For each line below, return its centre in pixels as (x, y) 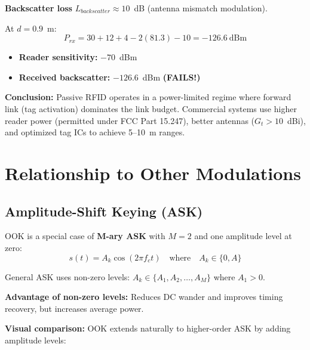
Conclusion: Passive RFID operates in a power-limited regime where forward (148, 97)
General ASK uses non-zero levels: (67, 276)
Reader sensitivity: (58, 57)
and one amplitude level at (243, 236)
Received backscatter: (65, 77)
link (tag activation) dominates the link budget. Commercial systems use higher (151, 108)
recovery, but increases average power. (74, 308)
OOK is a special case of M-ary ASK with (85, 236)
